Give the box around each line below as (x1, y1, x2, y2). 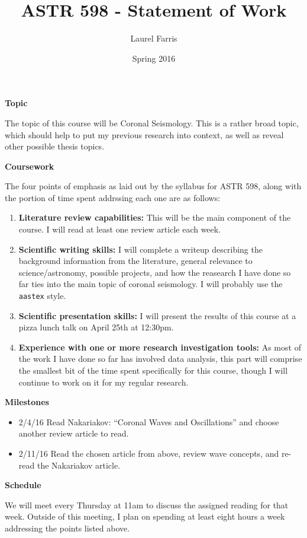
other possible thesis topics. (5, 140, 105, 152)
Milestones (5, 396, 49, 408)
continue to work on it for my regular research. (18, 375, 189, 388)
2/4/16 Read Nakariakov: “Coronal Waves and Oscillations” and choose (18, 415, 279, 428)
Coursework (5, 160, 54, 172)
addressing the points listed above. (5, 522, 130, 534)
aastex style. (18, 289, 66, 302)
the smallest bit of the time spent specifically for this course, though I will (18, 364, 288, 377)
